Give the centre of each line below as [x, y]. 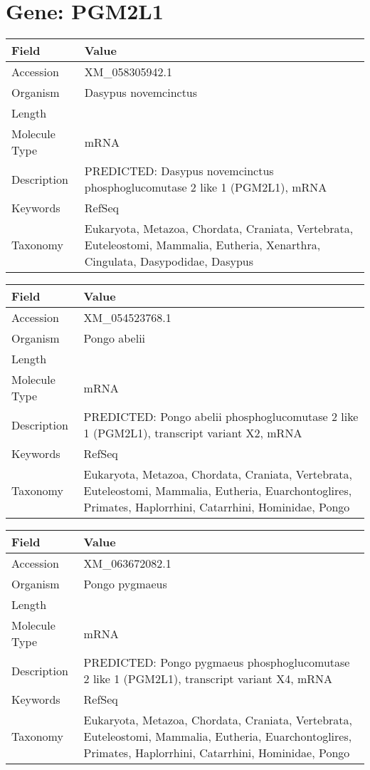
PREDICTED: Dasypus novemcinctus [179, 171]
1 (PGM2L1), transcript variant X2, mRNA [193, 433]
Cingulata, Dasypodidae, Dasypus [169, 261]
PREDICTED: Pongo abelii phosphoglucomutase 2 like [221, 417]
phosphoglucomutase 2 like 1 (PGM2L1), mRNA [206, 187]
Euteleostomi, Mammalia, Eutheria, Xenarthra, [202, 245]
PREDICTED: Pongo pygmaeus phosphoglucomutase [217, 662]
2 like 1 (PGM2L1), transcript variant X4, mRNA [208, 679]
